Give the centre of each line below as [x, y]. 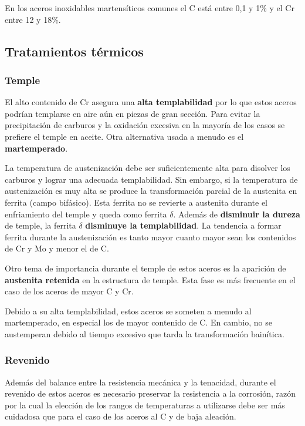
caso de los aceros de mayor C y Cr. [69, 291]
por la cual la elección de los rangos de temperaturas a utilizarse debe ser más [145, 405]
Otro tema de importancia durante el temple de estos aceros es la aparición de [145, 268]
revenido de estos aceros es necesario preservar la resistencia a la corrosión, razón [150, 393]
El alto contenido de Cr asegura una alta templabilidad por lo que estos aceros [151, 102]
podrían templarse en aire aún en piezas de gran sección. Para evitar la [133, 113]
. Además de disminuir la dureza [237, 214]
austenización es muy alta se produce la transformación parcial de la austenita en [151, 191]
